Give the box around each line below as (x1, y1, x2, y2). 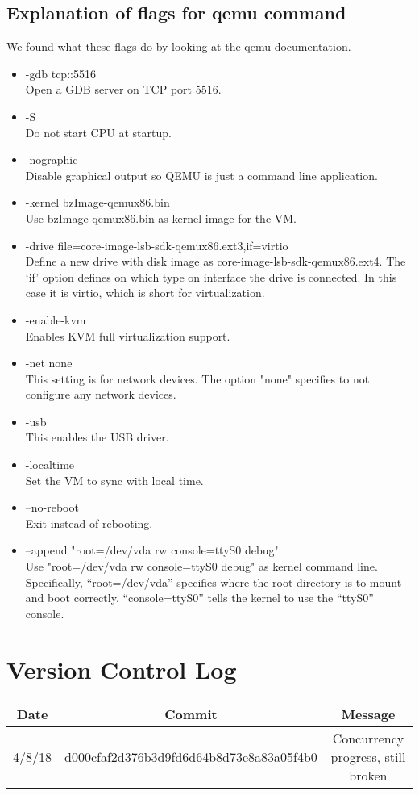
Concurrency (332, 728, 404, 747)
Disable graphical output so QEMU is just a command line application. (25, 166, 378, 183)
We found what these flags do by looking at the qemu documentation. (6, 38, 351, 55)
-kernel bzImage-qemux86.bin (25, 194, 170, 211)
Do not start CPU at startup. (25, 123, 172, 140)
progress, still (330, 747, 406, 766)
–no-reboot (25, 499, 79, 516)
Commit (164, 704, 218, 723)
